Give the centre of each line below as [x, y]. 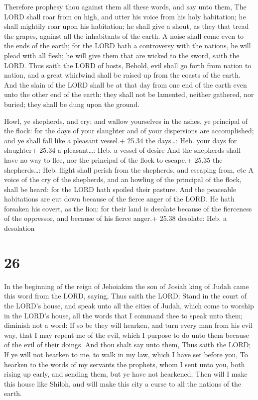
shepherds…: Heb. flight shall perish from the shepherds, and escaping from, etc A [129, 169]
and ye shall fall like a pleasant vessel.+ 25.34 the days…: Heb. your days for [121, 140]
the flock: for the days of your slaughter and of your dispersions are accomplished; [129, 131]
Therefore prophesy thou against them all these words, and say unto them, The [125, 6]
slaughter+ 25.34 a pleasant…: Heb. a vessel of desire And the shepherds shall [122, 150]
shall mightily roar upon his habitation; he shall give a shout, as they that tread [127, 26]
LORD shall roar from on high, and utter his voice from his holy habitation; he [125, 16]
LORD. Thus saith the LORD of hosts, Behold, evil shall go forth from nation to [128, 65]
